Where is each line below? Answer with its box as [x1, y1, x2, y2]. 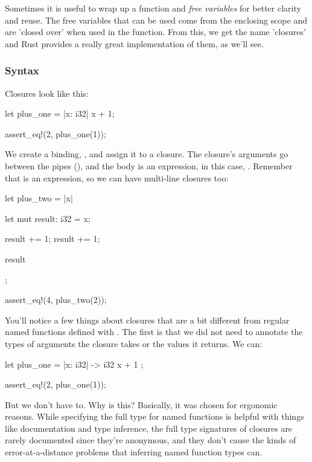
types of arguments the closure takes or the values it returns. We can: [5, 337, 263, 350]
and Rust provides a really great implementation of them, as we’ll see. [5, 37, 264, 50]
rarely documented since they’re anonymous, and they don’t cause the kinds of [5, 434, 296, 446]
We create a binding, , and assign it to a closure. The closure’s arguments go [5, 148, 288, 160]
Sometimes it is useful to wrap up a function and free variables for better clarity [5, 2, 301, 14]
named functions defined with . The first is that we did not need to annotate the [5, 325, 303, 338]
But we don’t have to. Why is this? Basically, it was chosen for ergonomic [5, 398, 278, 411]
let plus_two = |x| [5, 192, 73, 204]
